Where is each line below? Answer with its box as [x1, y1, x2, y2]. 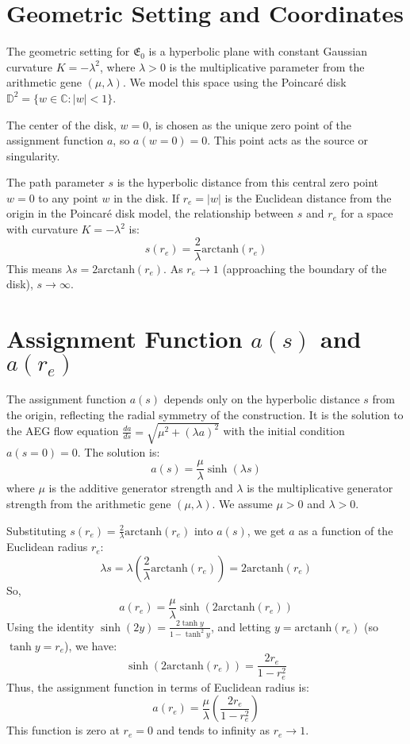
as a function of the [298, 522, 393, 538]
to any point [38, 189, 98, 206]
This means [6, 260, 63, 276]
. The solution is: [77, 443, 160, 460]
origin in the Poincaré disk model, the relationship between [6, 205, 294, 222]
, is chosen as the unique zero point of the [148, 116, 352, 133]
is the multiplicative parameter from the [169, 58, 365, 75]
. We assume [212, 495, 273, 512]
